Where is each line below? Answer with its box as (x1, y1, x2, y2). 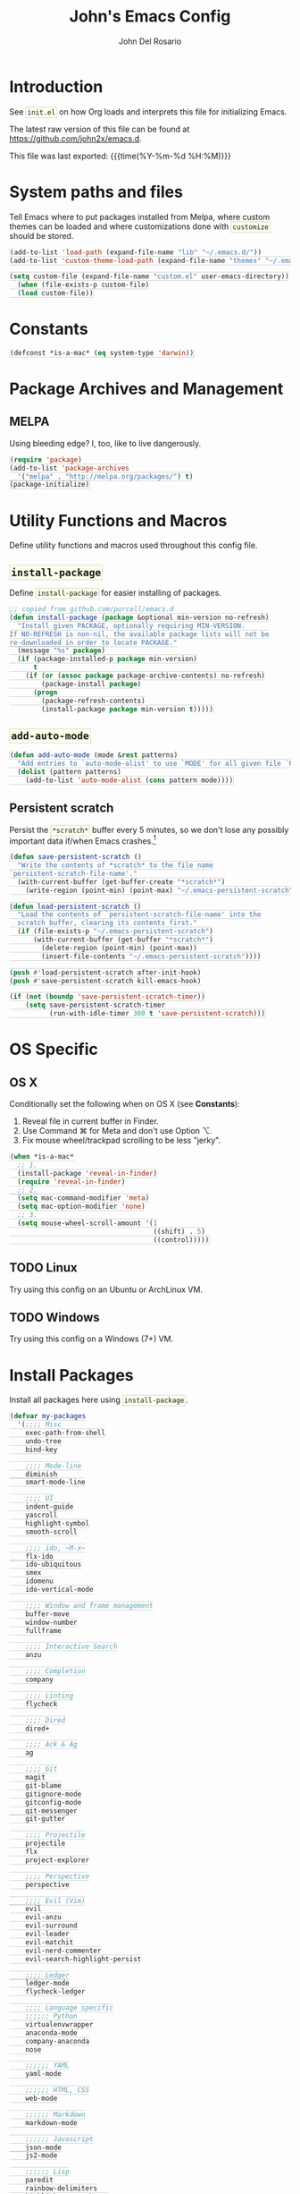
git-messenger (25, 1806, 78, 1816)
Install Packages (9, 1365, 134, 1385)
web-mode (25, 2094, 58, 2104)
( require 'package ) (10, 455, 82, 464)
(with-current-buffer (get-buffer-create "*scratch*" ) (17, 877, 226, 887)
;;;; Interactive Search (25, 1642, 118, 1652)
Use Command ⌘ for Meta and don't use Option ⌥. (21, 1126, 212, 1136)
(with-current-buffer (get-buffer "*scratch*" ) (32, 935, 214, 945)
